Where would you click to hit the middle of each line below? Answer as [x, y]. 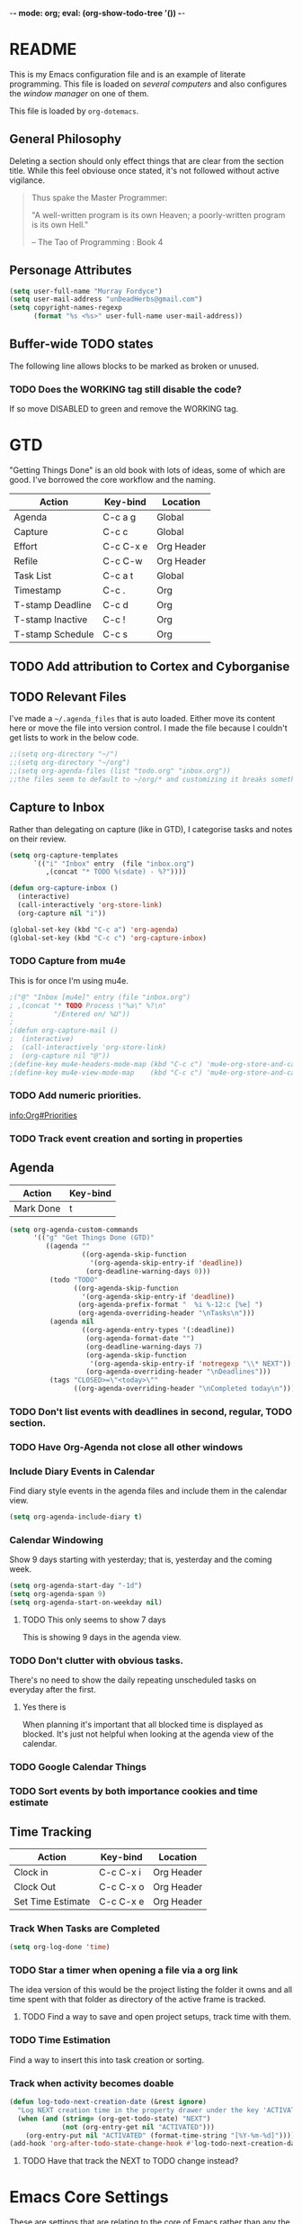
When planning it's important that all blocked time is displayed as [142, 1725]
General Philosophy [66, 139]
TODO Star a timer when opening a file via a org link [124, 1970]
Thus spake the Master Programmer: [99, 197]
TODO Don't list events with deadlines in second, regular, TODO [151, 1412]
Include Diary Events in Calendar [82, 1471]
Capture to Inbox [57, 808]
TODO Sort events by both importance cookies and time [133, 1792]
